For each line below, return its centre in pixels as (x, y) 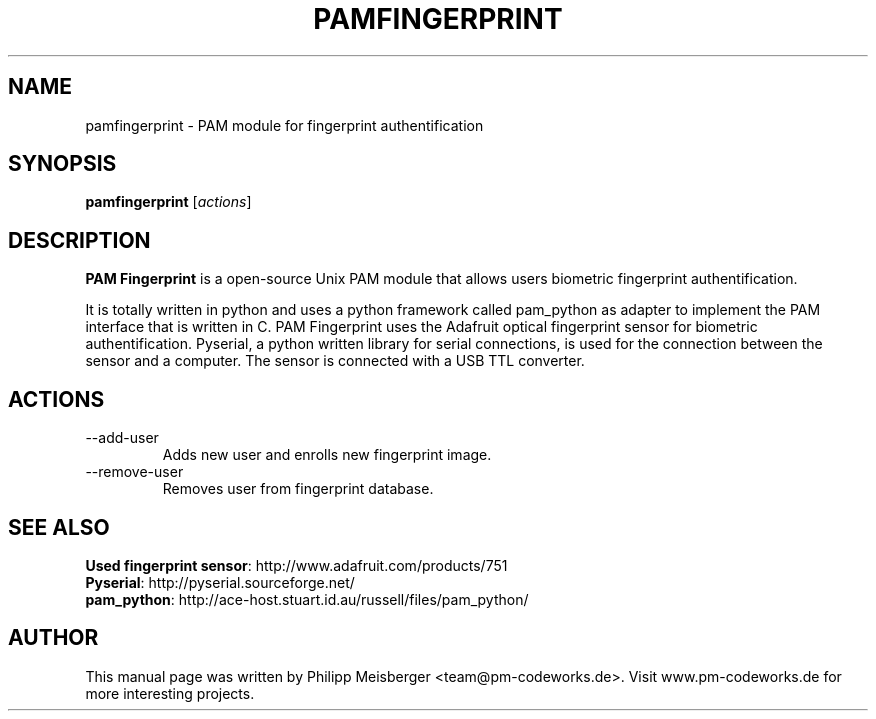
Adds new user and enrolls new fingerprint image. (327, 455)
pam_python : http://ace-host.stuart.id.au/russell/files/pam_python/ (307, 599)
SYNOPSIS (62, 164)
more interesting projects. (170, 693)
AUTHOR (53, 638)
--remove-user (134, 472)
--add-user (122, 438)
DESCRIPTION (79, 240)
